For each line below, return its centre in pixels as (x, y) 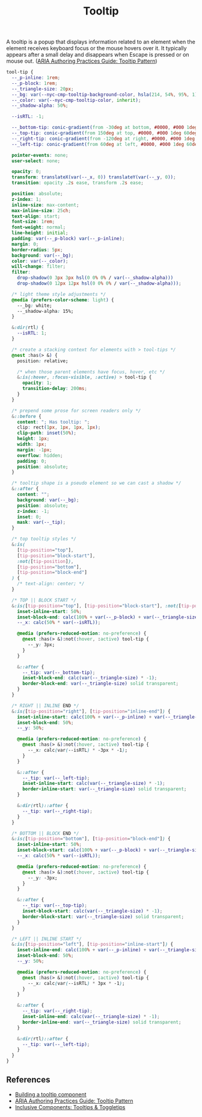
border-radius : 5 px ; (37, 250)
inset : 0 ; (29, 517)
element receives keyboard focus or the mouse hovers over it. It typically (96, 48)
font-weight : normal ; (39, 227)
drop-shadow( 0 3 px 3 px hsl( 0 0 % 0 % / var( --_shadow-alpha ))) (95, 278)
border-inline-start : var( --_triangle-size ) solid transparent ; (104, 789)
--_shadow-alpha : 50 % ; (40, 106)
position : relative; (43, 361)
